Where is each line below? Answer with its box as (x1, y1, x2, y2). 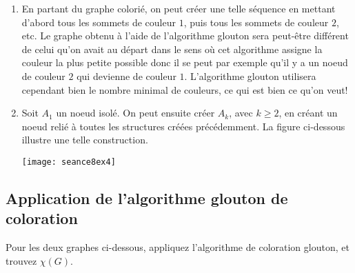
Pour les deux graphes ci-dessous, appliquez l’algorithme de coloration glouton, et (6, 240, 349, 254)
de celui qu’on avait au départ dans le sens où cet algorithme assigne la (21, 41, 323, 56)
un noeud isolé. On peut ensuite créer (56, 105, 215, 120)
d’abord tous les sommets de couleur (21, 14, 176, 29)
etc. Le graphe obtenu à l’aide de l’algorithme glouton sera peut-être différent (21, 28, 349, 43)
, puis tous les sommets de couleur (183, 14, 329, 29)
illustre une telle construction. (21, 132, 148, 147)
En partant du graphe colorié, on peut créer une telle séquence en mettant (21, 1, 336, 15)
